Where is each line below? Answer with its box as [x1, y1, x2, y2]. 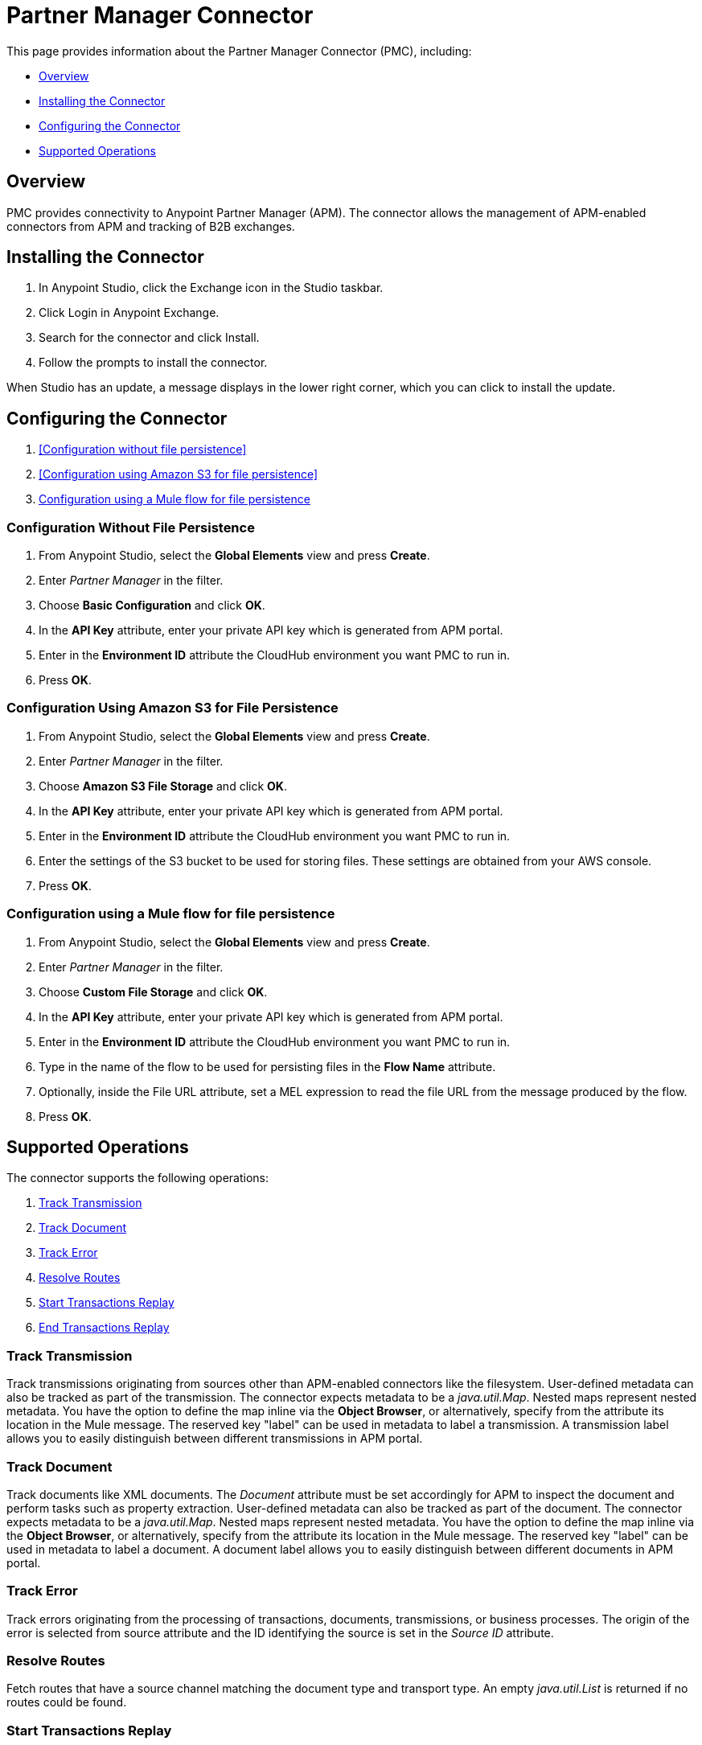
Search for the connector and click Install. [39, 331, 260, 345]
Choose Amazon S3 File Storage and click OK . [39, 778, 287, 793]
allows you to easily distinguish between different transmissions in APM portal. [6, 1431, 423, 1446]
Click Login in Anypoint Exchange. [39, 306, 220, 320]
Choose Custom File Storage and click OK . [39, 984, 268, 999]
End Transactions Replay [39, 1320, 170, 1335]
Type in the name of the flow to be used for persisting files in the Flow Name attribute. [39, 1059, 496, 1074]
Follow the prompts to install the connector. [39, 355, 268, 370]
